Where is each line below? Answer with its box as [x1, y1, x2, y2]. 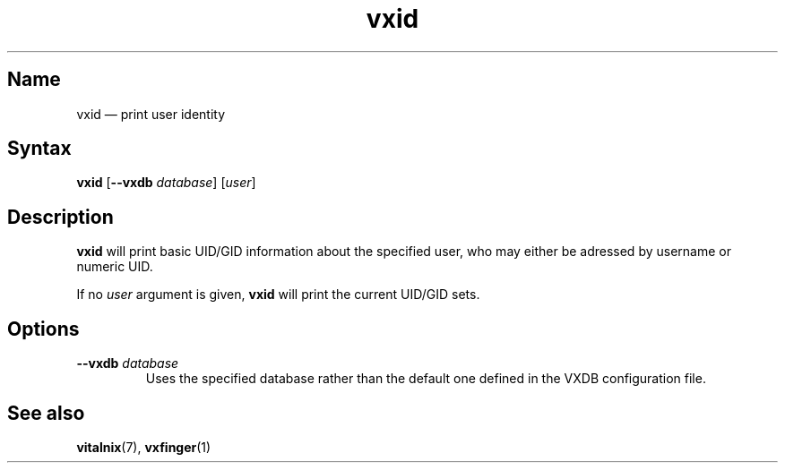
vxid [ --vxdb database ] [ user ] [76, 175, 256, 191]
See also [7, 401, 85, 424]
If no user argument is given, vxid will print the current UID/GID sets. [76, 286, 480, 303]
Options [7, 317, 80, 340]
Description [7, 205, 114, 228]
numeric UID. [76, 259, 153, 275]
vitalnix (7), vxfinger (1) [76, 439, 211, 455]
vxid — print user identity [76, 106, 226, 122]
